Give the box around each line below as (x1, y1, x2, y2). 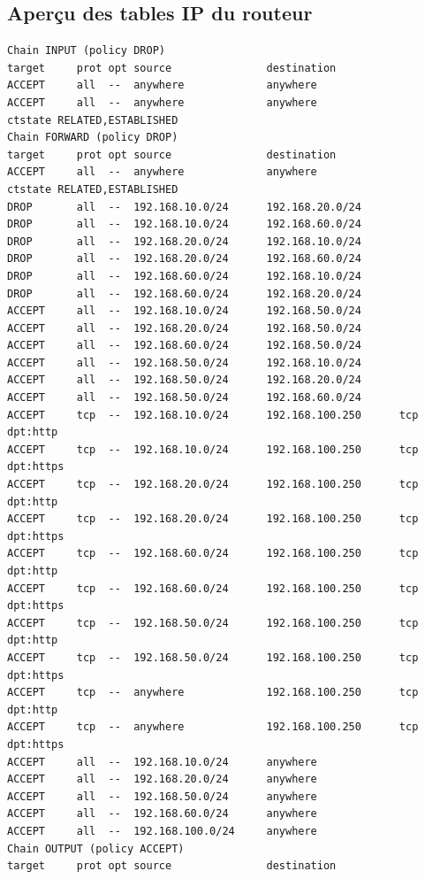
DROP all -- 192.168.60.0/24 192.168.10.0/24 (7, 269, 361, 282)
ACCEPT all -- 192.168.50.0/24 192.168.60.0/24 (7, 391, 361, 405)
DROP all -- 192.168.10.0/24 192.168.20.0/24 (7, 200, 361, 213)
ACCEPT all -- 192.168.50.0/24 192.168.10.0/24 (7, 356, 361, 369)
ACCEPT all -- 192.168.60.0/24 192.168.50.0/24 (7, 339, 361, 352)
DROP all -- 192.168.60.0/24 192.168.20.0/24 (7, 287, 361, 300)
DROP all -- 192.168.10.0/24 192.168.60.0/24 (7, 218, 361, 231)
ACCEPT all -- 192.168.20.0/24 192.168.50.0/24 (7, 321, 361, 335)
